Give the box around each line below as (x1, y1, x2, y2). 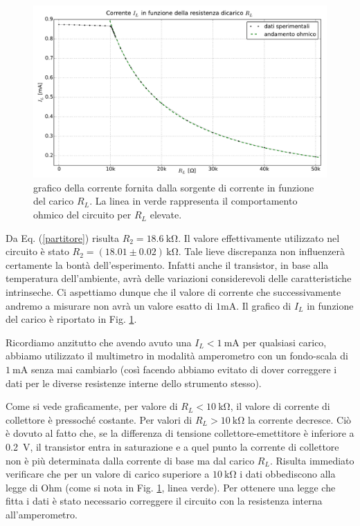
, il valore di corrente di (230, 399, 330, 413)
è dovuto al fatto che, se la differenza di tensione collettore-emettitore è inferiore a (6, 426, 354, 440)
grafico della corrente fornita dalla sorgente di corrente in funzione (33, 180, 314, 194)
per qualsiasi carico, (242, 335, 327, 349)
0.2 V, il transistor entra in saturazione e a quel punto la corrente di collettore (6, 439, 339, 453)
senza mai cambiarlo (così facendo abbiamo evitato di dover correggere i (30, 361, 337, 376)
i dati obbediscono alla (240, 467, 336, 481)
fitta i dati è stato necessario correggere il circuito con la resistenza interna (6, 494, 323, 508)
